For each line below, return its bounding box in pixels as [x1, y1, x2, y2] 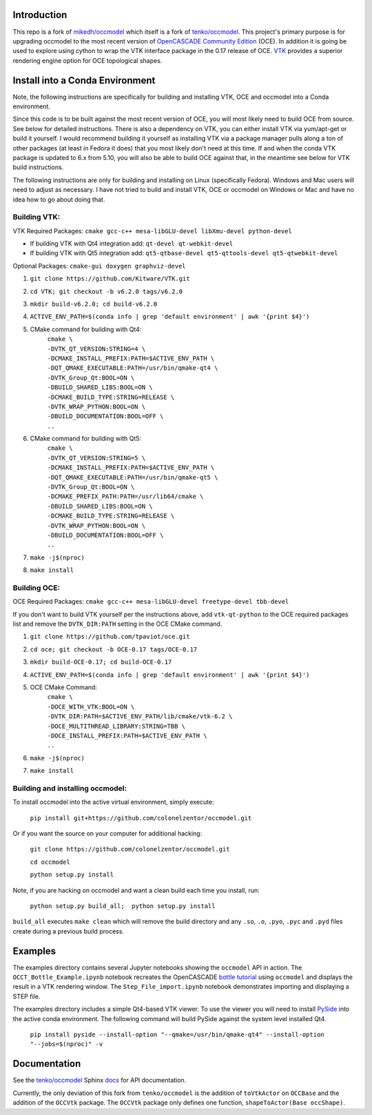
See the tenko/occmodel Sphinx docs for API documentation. [12, 1076, 187, 1085]
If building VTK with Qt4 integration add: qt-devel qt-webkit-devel [30, 239, 234, 248]
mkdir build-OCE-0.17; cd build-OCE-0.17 [30, 658, 172, 666]
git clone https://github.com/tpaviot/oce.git [30, 633, 190, 641]
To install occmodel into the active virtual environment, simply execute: [12, 798, 214, 807]
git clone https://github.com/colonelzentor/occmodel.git [30, 845, 230, 853]
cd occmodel [30, 858, 70, 866]
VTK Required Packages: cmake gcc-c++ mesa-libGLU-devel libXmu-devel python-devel [12, 226, 292, 235]
